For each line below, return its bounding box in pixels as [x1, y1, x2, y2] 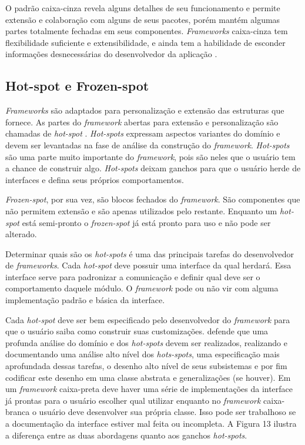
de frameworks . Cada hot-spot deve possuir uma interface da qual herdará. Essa [5, 259, 291, 271]
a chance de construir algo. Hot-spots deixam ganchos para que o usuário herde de [5, 162, 301, 174]
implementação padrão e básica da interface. [5, 294, 165, 306]
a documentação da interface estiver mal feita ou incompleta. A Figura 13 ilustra [5, 417, 297, 430]
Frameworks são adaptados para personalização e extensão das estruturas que [5, 104, 284, 117]
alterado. [5, 228, 37, 240]
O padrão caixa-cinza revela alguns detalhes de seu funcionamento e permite [5, 2, 280, 14]
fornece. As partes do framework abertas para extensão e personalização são [5, 115, 279, 128]
